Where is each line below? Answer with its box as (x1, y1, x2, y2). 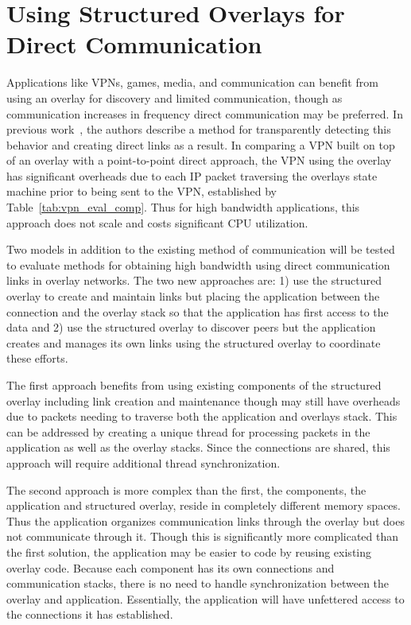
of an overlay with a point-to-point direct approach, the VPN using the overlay (6, 152, 392, 169)
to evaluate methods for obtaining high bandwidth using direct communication (6, 256, 390, 273)
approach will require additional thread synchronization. (6, 454, 281, 471)
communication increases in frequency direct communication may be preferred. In (6, 105, 403, 122)
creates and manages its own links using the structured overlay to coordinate (6, 334, 381, 351)
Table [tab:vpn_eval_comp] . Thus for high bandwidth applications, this (6, 199, 360, 215)
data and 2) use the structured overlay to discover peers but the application (6, 319, 376, 336)
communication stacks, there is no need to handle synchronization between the (6, 575, 390, 592)
